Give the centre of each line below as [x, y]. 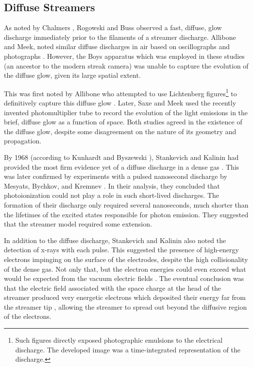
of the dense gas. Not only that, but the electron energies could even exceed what [125, 269]
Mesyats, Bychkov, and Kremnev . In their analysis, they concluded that [112, 185]
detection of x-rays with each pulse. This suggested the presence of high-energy [121, 250]
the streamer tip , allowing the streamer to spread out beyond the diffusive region [126, 306]
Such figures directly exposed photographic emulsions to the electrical [119, 340]
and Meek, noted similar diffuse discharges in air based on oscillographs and [117, 46]
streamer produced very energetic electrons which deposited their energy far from [125, 297]
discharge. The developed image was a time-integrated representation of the [128, 349]
